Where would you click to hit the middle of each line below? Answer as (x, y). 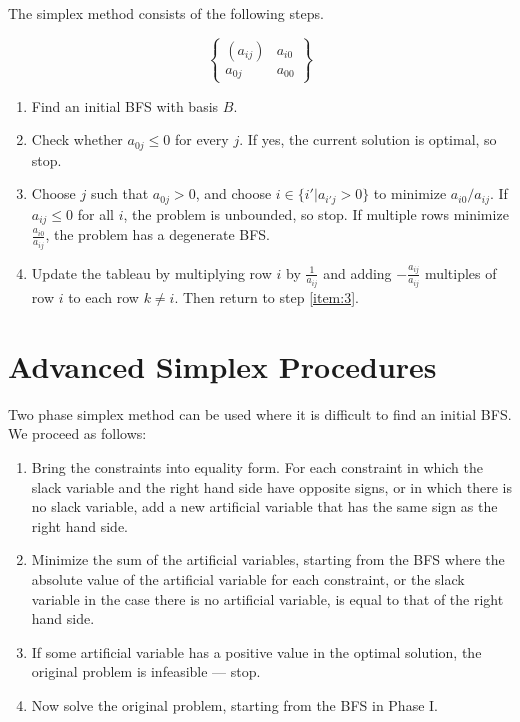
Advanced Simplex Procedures (222, 365)
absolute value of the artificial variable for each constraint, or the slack (248, 578)
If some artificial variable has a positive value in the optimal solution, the (256, 651)
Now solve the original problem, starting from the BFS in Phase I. (234, 704)
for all (95, 213)
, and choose (233, 193)
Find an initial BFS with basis (125, 105)
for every (201, 139)
